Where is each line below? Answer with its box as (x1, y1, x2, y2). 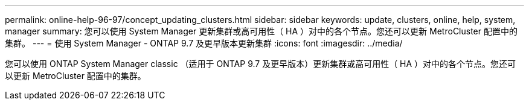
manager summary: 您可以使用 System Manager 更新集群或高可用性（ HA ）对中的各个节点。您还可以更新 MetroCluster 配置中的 (5, 26, 518, 36)
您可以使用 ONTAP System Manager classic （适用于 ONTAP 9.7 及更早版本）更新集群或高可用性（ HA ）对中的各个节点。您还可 (5, 59, 516, 69)
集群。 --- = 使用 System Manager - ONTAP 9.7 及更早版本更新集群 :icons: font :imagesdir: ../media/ (5, 38, 403, 48)
